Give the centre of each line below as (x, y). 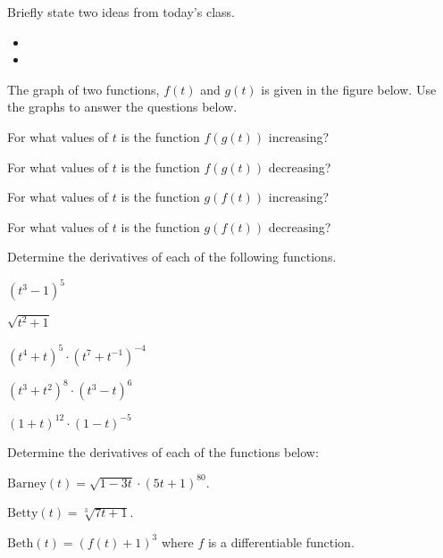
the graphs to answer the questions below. (122, 107)
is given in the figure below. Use (349, 89)
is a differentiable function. (281, 541)
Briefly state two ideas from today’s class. (121, 12)
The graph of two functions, (84, 89)
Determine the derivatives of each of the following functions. (172, 257)
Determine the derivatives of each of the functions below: (163, 452)
